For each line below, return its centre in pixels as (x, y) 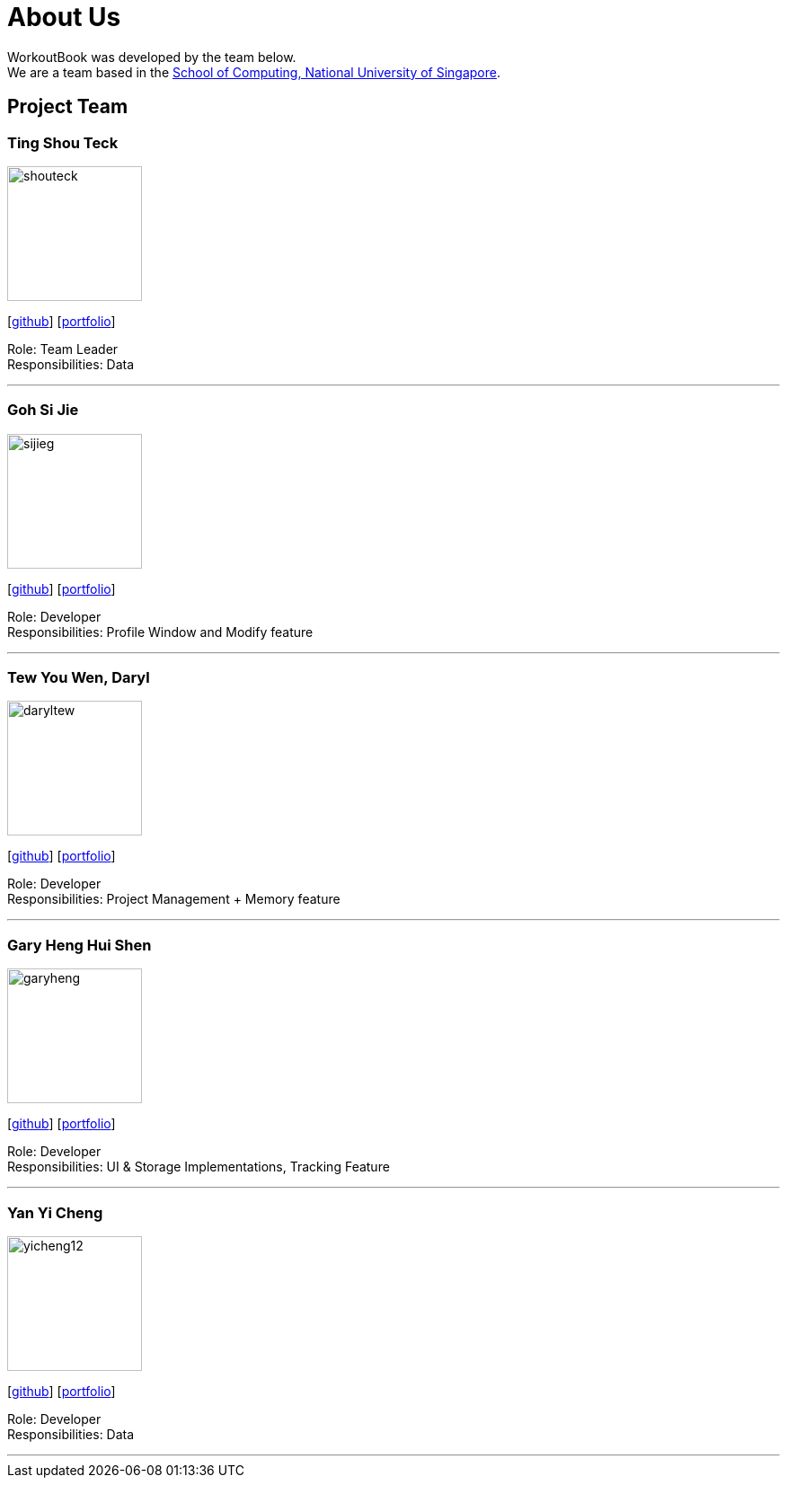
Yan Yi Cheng (55, 1212)
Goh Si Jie (43, 410)
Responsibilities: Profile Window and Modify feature (160, 632)
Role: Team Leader (63, 349)
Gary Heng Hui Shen (80, 945)
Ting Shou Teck (63, 142)
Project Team (68, 107)
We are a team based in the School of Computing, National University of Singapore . (254, 72)
